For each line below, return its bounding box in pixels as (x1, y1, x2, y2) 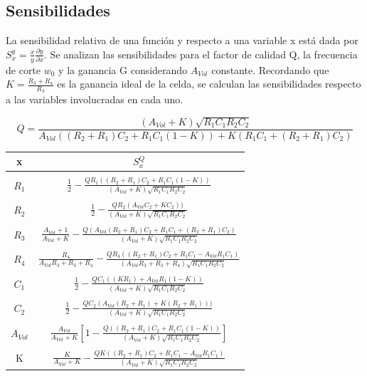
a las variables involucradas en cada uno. (6, 92, 183, 107)
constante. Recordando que (211, 62, 329, 77)
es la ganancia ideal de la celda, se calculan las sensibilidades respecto (57, 76, 361, 91)
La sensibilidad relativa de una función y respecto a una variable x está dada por (6, 33, 358, 48)
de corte (6, 62, 41, 77)
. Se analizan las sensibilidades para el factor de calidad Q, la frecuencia (44, 46, 358, 61)
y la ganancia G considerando (58, 62, 188, 77)
